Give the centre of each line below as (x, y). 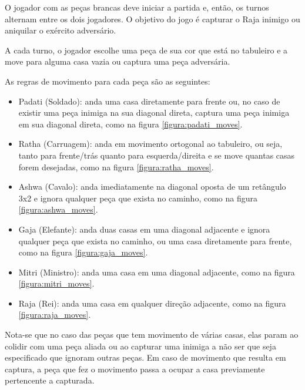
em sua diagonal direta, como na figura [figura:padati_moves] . (130, 124)
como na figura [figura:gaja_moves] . (83, 252)
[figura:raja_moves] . (55, 315)
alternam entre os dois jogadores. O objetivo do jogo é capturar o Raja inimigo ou (152, 19)
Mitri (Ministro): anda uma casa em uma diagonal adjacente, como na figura (157, 272)
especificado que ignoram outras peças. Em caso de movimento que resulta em (145, 357)
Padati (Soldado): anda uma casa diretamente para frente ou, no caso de (149, 101)
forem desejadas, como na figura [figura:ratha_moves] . (116, 167)
